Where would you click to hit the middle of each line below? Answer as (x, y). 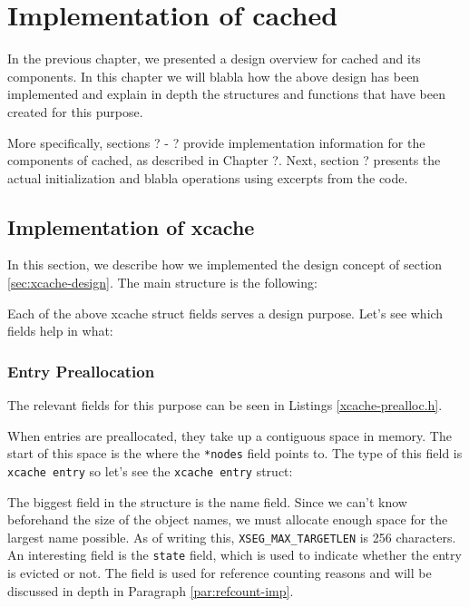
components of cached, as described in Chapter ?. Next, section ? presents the (224, 160)
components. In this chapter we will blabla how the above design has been (214, 76)
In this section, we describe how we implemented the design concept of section (225, 264)
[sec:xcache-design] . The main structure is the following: (162, 283)
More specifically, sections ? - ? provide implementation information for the (216, 142)
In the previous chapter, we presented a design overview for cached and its (214, 59)
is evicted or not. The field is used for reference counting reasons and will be (220, 573)
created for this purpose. (75, 111)
